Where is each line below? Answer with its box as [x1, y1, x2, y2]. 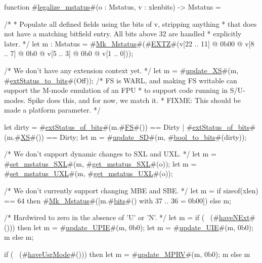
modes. [4, 94, 26, 105]
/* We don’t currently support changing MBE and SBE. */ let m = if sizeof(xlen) [4, 185, 258, 195]
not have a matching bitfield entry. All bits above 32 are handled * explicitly [4, 28, 242, 39]
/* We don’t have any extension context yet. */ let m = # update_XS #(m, [4, 65, 239, 75]
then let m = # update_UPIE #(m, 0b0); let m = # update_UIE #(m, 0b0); [17, 222, 253, 232]
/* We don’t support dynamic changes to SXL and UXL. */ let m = [4, 148, 216, 159]
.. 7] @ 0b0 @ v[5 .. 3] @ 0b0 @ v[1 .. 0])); [4, 48, 134, 59]
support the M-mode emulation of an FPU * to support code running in [4, 85, 228, 95]
